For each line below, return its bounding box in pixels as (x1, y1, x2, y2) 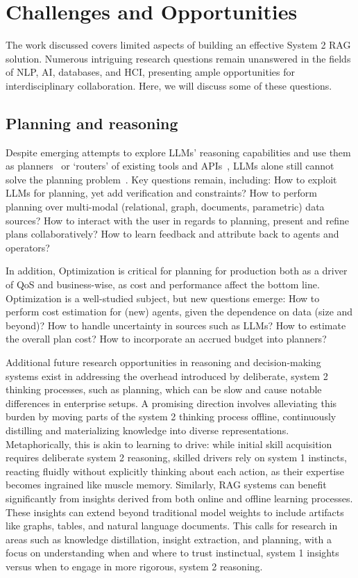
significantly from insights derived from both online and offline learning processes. (6, 490, 353, 505)
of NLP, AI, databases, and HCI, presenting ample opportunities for (6, 65, 295, 79)
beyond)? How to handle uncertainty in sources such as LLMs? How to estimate (6, 317, 346, 332)
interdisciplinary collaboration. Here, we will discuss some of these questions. (6, 78, 332, 92)
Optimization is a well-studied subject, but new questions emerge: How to (6, 290, 320, 305)
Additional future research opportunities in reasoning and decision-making (6, 355, 321, 370)
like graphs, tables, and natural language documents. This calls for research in (6, 518, 338, 533)
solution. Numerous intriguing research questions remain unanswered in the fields (6, 51, 351, 65)
